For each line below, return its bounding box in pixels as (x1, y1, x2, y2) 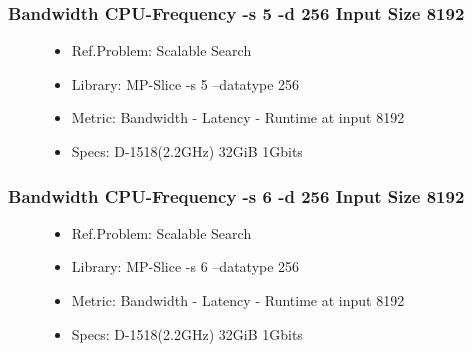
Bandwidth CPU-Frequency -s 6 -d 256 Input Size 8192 (8, 183, 465, 208)
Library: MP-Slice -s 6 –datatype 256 (71, 256, 300, 277)
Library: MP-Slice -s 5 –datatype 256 (71, 73, 300, 94)
